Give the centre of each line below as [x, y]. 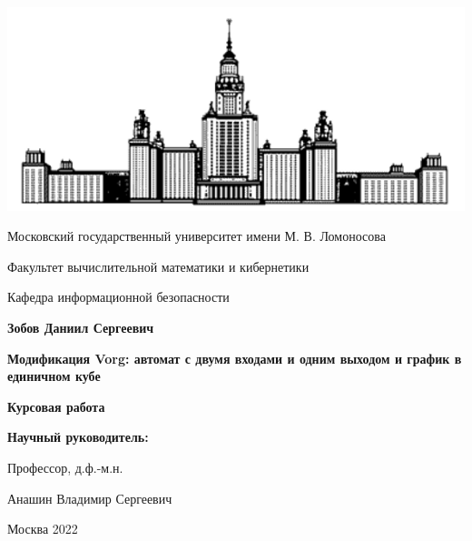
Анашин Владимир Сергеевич [90, 498]
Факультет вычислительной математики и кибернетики [158, 266]
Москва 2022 [43, 529]
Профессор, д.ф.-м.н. [65, 467]
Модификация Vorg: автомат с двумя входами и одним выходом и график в [235, 358]
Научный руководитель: [78, 437]
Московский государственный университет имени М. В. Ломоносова [197, 236]
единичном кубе [54, 376]
